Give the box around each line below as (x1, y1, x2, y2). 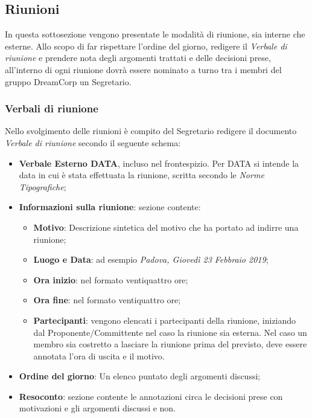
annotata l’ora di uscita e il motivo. (33, 349, 165, 362)
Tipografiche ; (19, 180, 66, 193)
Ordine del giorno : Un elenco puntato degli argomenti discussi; (19, 370, 261, 382)
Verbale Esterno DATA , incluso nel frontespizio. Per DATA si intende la (19, 156, 299, 169)
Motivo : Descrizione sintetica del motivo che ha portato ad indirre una (33, 220, 299, 233)
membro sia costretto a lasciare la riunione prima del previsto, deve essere (33, 338, 307, 350)
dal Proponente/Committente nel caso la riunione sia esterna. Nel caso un (33, 326, 307, 338)
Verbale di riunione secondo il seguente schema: (5, 136, 181, 149)
